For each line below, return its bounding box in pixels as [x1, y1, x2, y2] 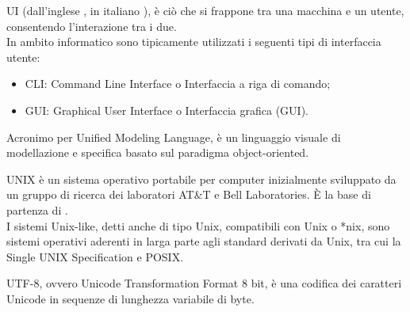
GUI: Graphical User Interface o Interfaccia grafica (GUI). [25, 101, 308, 118]
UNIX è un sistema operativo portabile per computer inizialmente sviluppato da [6, 170, 397, 187]
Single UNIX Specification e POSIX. [6, 248, 184, 264]
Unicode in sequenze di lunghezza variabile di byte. [6, 290, 255, 306]
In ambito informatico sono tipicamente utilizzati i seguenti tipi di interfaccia [6, 33, 381, 50]
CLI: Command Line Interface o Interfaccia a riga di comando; [25, 75, 331, 92]
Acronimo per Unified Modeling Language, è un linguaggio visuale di [6, 128, 341, 145]
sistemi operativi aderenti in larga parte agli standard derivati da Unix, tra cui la [6, 233, 401, 249]
